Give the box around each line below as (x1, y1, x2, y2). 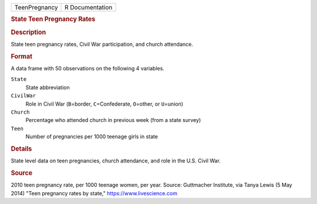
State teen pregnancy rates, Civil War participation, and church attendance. (11, 40, 194, 47)
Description (11, 28, 46, 36)
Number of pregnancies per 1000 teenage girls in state (25, 133, 158, 140)
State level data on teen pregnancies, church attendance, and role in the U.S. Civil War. (11, 157, 221, 164)
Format (11, 52, 32, 60)
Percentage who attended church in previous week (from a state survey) (25, 117, 201, 124)
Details (11, 144, 32, 152)
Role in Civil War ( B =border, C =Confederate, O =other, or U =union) (25, 100, 184, 107)
